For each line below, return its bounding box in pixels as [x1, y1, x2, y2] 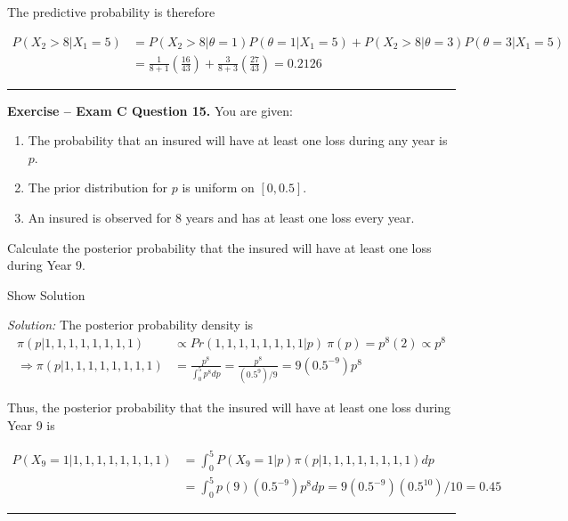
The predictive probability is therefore [7, 3, 215, 20]
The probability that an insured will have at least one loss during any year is [28, 131, 448, 150]
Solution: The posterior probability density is [7, 315, 254, 334]
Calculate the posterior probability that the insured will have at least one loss [7, 238, 432, 256]
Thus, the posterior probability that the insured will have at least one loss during [7, 398, 451, 417]
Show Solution [7, 285, 85, 304]
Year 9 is [7, 415, 55, 434]
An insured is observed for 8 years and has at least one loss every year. [28, 208, 415, 227]
